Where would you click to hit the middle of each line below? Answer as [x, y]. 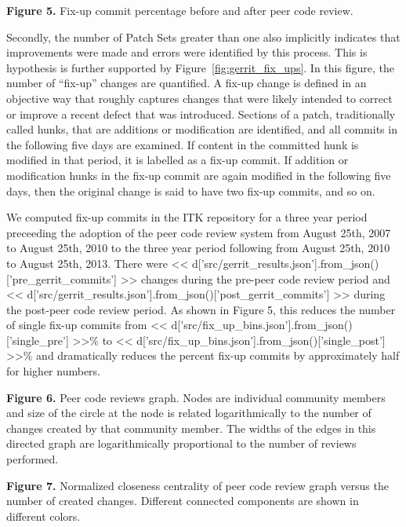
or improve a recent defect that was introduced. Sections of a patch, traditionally [201, 113]
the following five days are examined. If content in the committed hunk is [183, 144]
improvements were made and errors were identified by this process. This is [187, 52]
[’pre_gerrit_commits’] [62, 278]
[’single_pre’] [38, 340]
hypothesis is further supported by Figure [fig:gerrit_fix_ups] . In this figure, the [200, 67]
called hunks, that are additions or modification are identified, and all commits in [202, 129]
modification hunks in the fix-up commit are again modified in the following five [199, 175]
